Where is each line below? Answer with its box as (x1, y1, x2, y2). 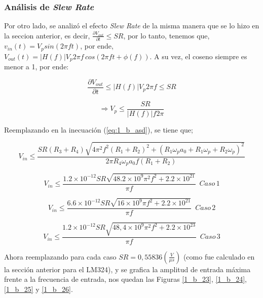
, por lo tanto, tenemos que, (123, 30, 210, 40)
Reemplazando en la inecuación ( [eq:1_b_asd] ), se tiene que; (4, 124, 193, 135)
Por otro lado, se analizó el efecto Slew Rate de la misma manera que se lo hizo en (4, 20, 259, 31)
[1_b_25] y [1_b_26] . (4, 283, 73, 294)
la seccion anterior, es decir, (4, 30, 90, 40)
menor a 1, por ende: (4, 61, 69, 72)
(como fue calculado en (183, 251, 255, 262)
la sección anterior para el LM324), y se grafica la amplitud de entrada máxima (4, 264, 251, 274)
